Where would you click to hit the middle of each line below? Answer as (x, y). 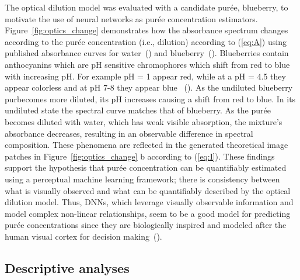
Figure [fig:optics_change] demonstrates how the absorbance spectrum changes (146, 30)
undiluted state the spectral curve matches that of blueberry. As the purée (138, 110)
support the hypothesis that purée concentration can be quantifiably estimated (146, 167)
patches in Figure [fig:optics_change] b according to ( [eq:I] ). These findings (140, 156)
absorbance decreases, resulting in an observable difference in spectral (129, 133)
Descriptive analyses (67, 267)
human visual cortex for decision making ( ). (83, 236)
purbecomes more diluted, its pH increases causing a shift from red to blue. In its (150, 98)
